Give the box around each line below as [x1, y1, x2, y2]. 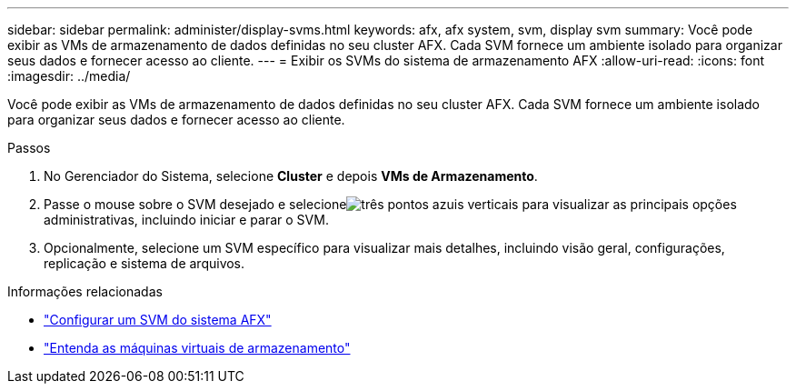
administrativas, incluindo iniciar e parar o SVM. [44, 212, 329, 227]
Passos [7, 140, 51, 155]
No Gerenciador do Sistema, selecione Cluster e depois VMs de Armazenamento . [44, 168, 538, 184]
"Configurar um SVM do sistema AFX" [44, 312, 272, 327]
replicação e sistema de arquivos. [44, 256, 245, 271]
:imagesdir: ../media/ [7, 68, 131, 84]
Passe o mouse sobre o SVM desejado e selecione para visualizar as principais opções [44, 196, 737, 212]
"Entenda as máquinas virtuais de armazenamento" [44, 340, 351, 356]
